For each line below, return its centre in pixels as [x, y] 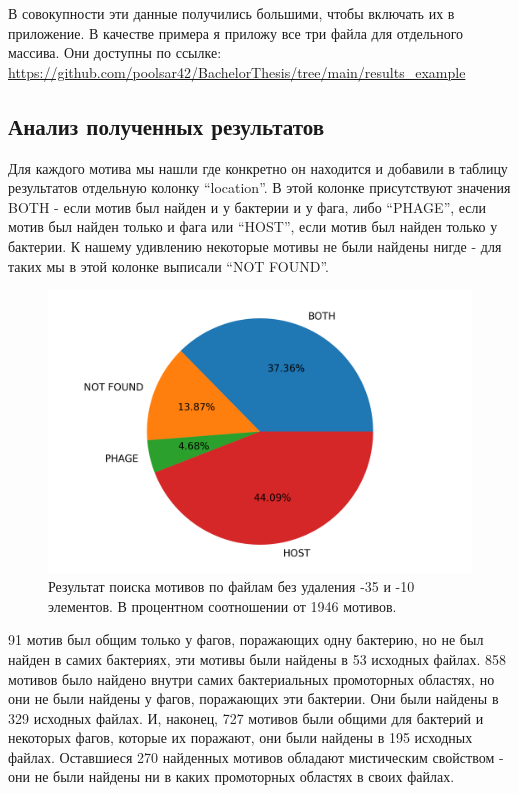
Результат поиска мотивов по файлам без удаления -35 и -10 [231, 586]
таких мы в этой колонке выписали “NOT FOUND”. [168, 265]
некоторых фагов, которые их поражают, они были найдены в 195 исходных [240, 737]
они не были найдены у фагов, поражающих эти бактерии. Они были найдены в [253, 698]
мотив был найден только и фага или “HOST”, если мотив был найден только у [253, 226]
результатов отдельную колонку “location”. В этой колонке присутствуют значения [259, 187]
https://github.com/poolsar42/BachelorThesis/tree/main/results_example [237, 71]
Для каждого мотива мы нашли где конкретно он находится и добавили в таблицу [258, 167]
